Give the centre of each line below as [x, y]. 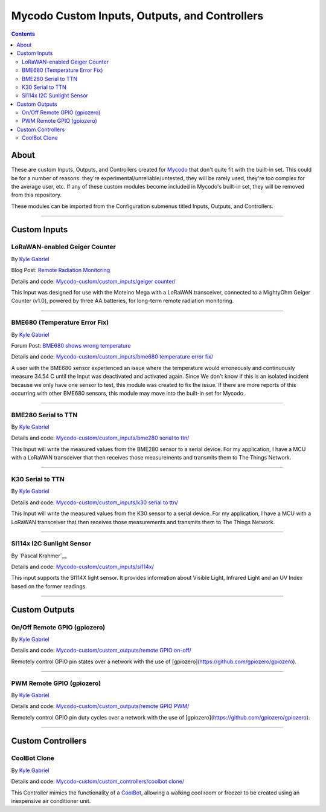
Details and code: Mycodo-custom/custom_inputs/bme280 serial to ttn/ [100, 438]
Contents [23, 34]
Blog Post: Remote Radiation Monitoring [61, 270]
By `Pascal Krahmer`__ [39, 556]
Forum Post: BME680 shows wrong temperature [71, 345]
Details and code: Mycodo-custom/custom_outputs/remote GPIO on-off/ [101, 651]
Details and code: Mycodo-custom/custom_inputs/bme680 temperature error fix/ [112, 357]
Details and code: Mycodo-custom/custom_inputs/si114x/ [82, 567]
